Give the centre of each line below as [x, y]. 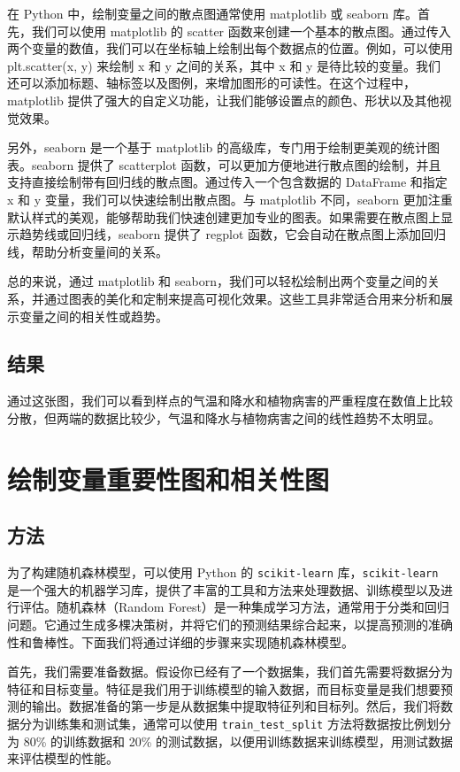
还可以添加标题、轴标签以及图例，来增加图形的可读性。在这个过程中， [211, 83]
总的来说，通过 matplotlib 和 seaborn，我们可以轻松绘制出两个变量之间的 [217, 281]
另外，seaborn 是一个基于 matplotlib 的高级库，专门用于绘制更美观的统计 [217, 147]
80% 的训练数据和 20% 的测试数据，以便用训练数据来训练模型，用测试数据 [238, 741]
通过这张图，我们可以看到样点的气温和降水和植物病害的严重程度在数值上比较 [230, 401]
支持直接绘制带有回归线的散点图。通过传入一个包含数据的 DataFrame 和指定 [227, 182]
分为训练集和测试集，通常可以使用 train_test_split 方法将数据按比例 [222, 723]
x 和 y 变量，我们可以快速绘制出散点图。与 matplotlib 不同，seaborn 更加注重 [230, 199]
